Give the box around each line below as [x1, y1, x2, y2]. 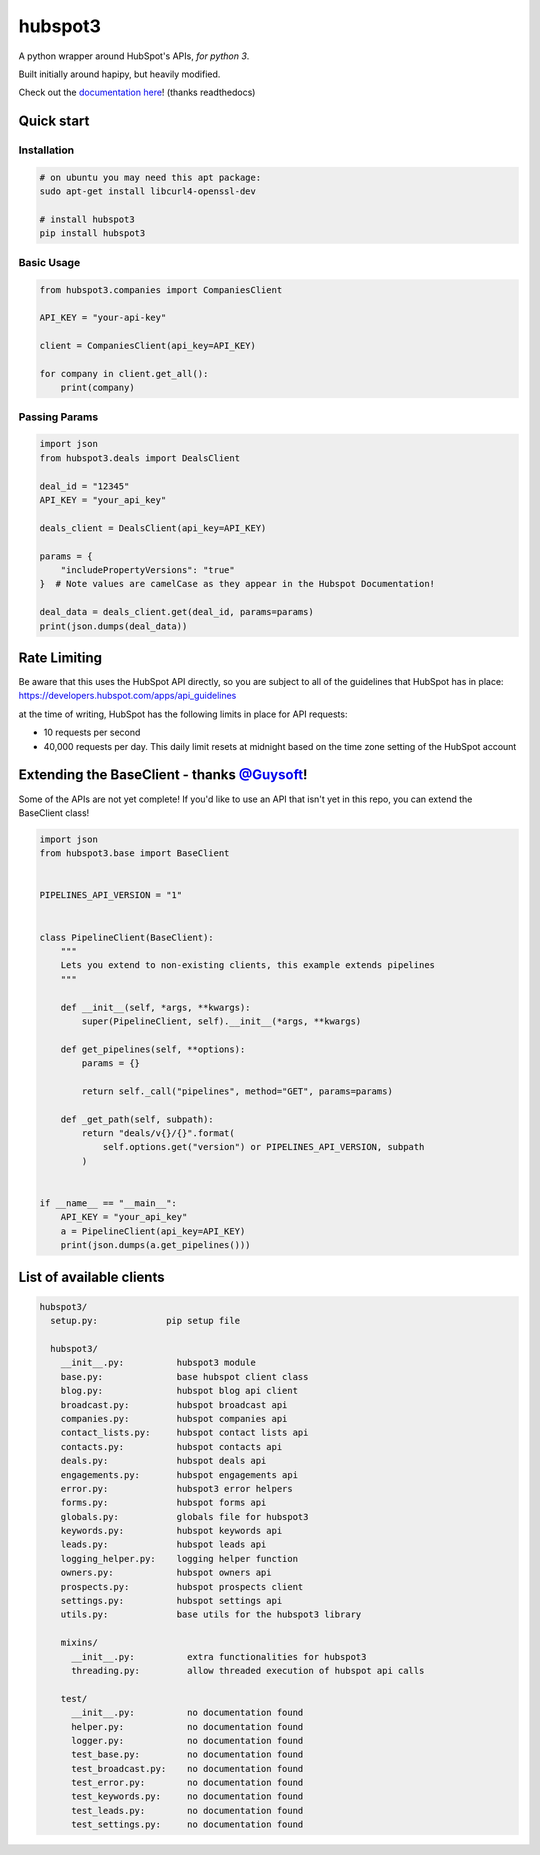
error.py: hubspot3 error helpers [60, 1483, 294, 1494]
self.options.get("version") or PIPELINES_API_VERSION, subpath [102, 1141, 425, 1153]
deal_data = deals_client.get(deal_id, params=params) [39, 606, 314, 618]
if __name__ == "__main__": [39, 1198, 177, 1209]
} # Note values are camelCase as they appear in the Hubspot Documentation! [39, 578, 435, 590]
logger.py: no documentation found [71, 1735, 304, 1746]
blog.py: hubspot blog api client [60, 1385, 299, 1397]
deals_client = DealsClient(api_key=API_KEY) [39, 522, 267, 534]
